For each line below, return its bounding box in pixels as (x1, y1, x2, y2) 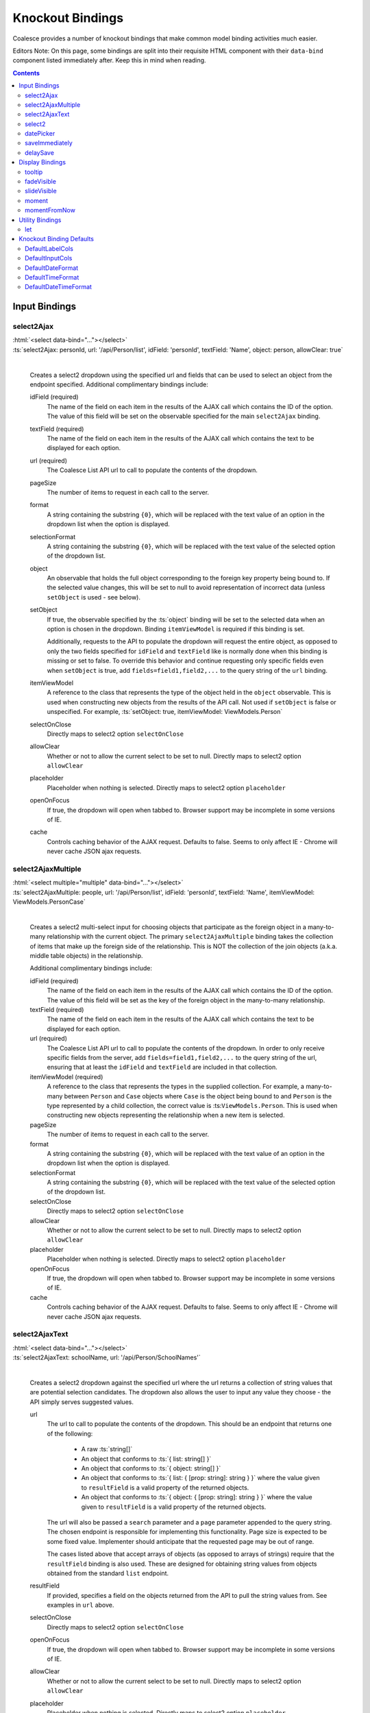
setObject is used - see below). (47, 593, 140, 601)
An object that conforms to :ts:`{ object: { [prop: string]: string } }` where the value (81, 1493, 312, 1501)
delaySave (25, 148, 55, 157)
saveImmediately (25, 139, 73, 147)
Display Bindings (18, 158, 66, 167)
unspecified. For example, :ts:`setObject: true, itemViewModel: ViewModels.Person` (47, 708, 283, 716)
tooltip (25, 168, 43, 176)
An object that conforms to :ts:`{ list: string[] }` (81, 1455, 212, 1463)
